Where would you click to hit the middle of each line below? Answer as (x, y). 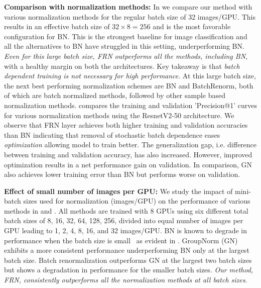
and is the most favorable (192, 26)
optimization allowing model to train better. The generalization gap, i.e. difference (130, 145)
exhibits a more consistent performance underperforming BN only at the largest (127, 250)
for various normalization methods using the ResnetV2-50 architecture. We (119, 115)
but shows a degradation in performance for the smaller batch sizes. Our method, (129, 270)
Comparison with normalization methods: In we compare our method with (128, 7)
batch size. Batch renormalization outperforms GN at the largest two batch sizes (128, 260)
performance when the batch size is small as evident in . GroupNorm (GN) (121, 240)
